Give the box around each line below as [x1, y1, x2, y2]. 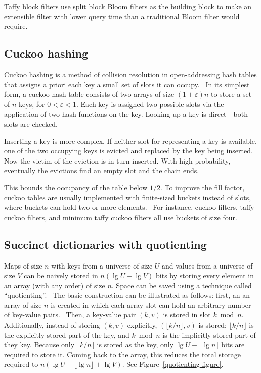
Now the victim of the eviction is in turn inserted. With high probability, [4, 155, 231, 166]
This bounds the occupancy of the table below [4, 182, 148, 192]
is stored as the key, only [97, 339, 174, 350]
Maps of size [4, 260, 42, 271]
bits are [221, 339, 245, 350]
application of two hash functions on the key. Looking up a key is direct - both [4, 109, 248, 119]
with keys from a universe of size [51, 260, 153, 271]
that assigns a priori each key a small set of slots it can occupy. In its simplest [4, 79, 250, 89]
